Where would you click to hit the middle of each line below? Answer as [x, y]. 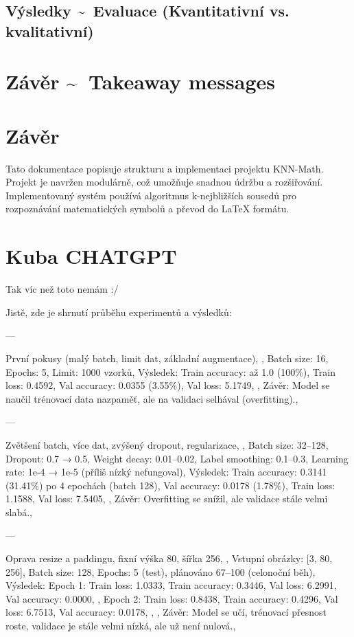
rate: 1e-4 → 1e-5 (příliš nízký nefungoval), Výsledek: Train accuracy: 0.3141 [166, 472]
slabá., [19, 512]
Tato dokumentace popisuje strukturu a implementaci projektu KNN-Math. [165, 168]
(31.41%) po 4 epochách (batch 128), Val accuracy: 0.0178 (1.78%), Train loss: [170, 485]
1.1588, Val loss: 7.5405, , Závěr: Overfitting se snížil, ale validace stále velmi [167, 499]
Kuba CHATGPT [91, 256]
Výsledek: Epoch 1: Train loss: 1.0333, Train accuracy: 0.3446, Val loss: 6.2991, [171, 585]
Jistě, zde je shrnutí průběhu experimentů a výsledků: [119, 312]
